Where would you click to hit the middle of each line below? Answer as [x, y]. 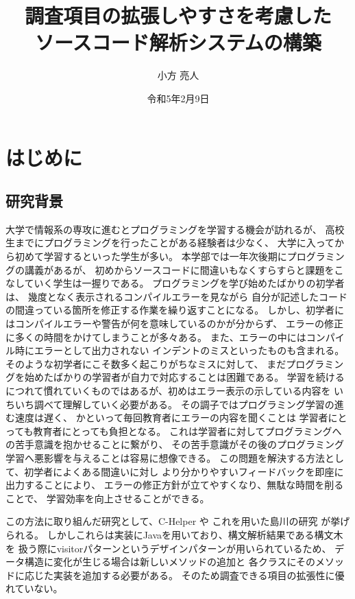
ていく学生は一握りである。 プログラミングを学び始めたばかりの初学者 [184, 283]
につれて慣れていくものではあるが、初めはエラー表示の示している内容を [168, 391]
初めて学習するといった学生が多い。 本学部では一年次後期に [151, 256]
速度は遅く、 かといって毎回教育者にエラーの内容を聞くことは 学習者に [176, 418]
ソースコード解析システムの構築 [178, 42]
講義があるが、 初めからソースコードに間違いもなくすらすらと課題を [179, 269]
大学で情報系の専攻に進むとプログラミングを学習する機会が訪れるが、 [164, 229]
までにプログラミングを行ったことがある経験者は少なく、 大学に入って [174, 243]
